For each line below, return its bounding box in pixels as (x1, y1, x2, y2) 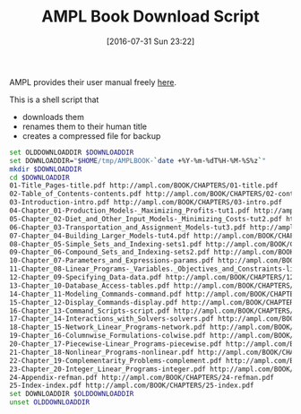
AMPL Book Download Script (41, 6, 260, 27)
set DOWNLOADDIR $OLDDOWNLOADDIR (9, 390, 134, 399)
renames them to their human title (21, 121, 148, 132)
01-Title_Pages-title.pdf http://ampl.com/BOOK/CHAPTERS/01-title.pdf (9, 181, 279, 190)
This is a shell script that (9, 94, 99, 105)
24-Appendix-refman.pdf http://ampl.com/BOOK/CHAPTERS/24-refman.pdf (9, 373, 275, 382)
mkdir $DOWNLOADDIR (9, 164, 82, 174)
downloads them (21, 111, 85, 122)
